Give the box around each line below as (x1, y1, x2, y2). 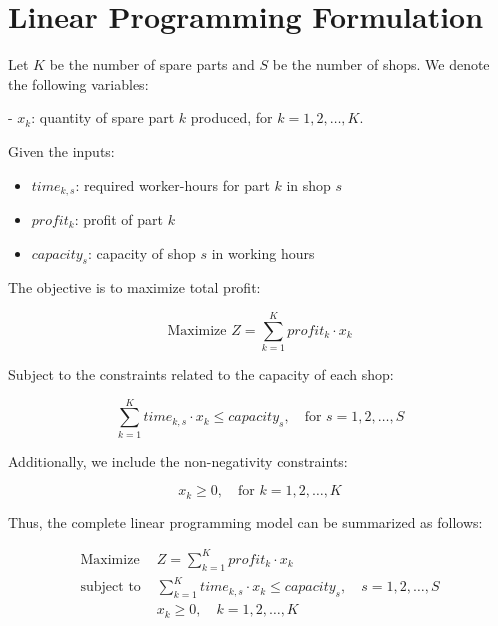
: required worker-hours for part (75, 174, 270, 195)
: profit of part (74, 208, 164, 229)
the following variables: (8, 73, 149, 94)
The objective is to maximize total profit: (8, 277, 261, 298)
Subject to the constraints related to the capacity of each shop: (8, 364, 394, 385)
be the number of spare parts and (49, 54, 255, 75)
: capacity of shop (87, 242, 196, 263)
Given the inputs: (8, 140, 115, 161)
